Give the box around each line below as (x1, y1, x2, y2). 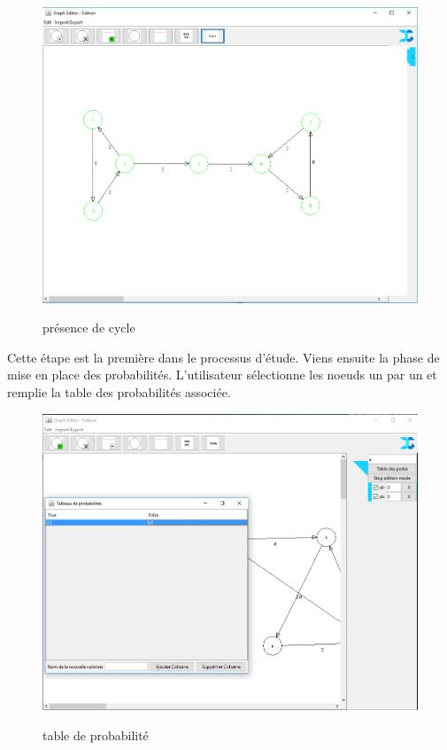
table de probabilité (42, 725, 149, 744)
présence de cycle (42, 318, 135, 337)
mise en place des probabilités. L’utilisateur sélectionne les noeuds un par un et (7, 365, 437, 384)
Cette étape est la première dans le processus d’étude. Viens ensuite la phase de (7, 348, 440, 366)
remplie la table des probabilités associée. (7, 383, 231, 402)
